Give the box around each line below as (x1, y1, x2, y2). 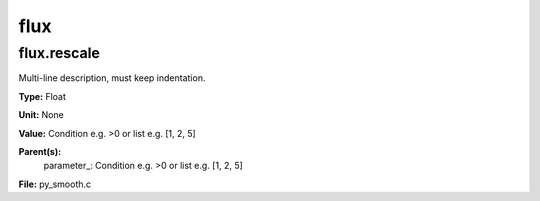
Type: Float (18, 90, 67, 102)
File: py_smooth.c (18, 178, 92, 190)
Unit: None (18, 109, 64, 121)
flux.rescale (18, 44, 100, 62)
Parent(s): (18, 145, 62, 157)
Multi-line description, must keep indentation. (18, 72, 206, 84)
